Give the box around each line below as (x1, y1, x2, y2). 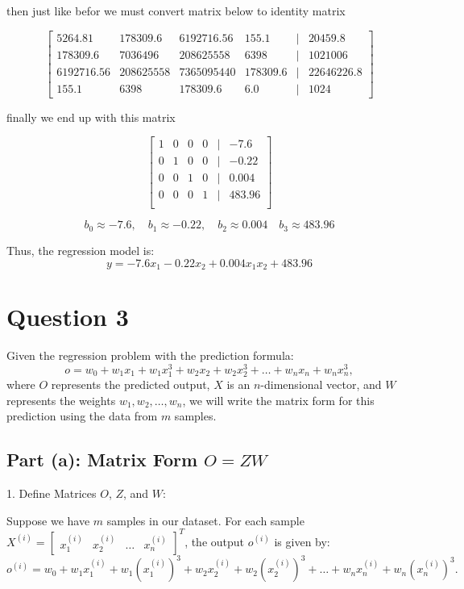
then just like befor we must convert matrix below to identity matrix (6, 2, 346, 19)
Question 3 (6, 300, 129, 333)
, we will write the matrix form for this (182, 391, 375, 408)
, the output (184, 533, 245, 549)
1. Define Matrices (6, 484, 97, 501)
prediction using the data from (6, 407, 158, 424)
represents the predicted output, (51, 375, 210, 392)
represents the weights (6, 391, 116, 408)
